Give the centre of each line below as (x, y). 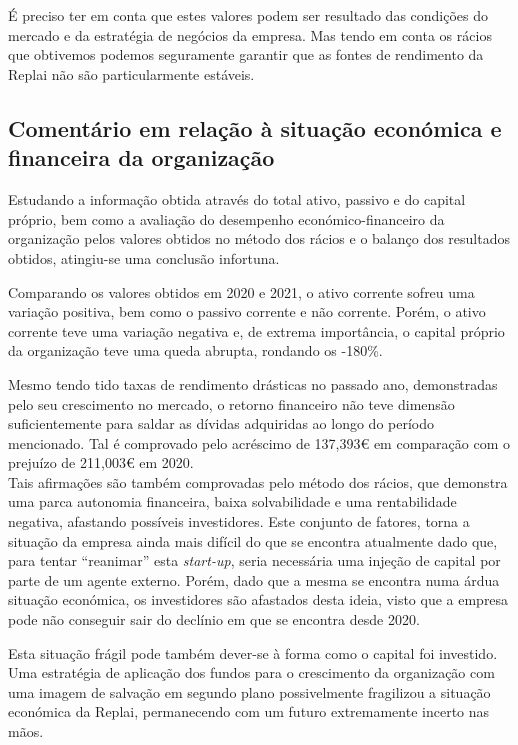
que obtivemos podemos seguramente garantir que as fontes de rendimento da (246, 54)
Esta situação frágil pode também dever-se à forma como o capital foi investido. (253, 652)
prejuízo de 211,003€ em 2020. (101, 462)
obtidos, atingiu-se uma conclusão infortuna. (144, 257)
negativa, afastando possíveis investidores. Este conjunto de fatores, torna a (239, 521)
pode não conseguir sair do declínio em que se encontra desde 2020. (214, 619)
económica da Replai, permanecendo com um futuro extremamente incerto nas (249, 711)
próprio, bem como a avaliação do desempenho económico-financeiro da (226, 218)
